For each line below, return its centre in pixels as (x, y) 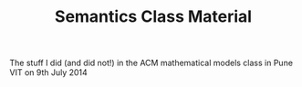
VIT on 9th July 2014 (49, 72)
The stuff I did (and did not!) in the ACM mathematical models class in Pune (151, 63)
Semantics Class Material (153, 17)
